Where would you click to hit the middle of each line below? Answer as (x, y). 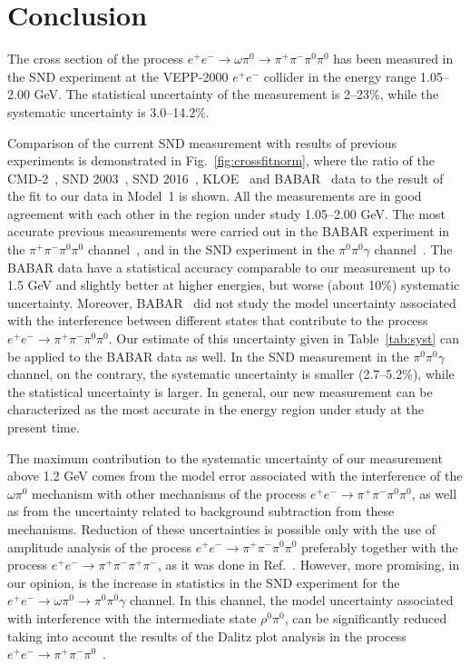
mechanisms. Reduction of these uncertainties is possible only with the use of (222, 528)
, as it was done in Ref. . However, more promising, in (308, 565)
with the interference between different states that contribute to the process (218, 320)
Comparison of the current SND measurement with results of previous (202, 142)
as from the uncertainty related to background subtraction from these (201, 511)
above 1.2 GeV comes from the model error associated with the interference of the (235, 476)
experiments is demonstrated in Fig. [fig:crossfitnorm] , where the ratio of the (221, 160)
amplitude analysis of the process (99, 547)
